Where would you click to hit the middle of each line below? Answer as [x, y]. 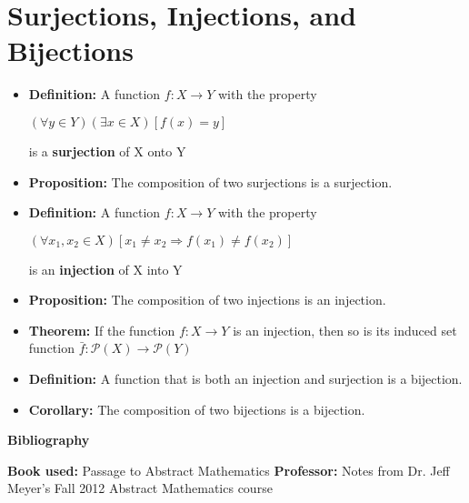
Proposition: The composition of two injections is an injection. [207, 300]
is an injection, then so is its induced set [345, 330]
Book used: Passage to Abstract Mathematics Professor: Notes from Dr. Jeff [229, 470]
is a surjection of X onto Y [107, 151]
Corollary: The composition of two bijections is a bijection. [197, 409]
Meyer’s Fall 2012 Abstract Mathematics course [140, 488]
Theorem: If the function [102, 330]
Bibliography [49, 440]
